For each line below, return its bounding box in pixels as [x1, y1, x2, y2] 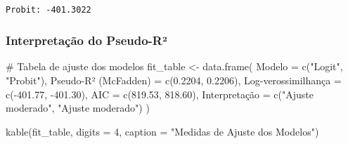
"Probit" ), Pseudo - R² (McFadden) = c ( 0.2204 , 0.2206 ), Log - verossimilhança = [6, 73, 342, 87]
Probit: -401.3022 [6, 4, 91, 15]
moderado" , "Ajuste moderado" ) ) [6, 100, 150, 115]
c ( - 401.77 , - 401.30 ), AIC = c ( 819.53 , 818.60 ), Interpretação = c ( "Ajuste [6, 86, 314, 101]
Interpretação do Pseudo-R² [6, 32, 167, 49]
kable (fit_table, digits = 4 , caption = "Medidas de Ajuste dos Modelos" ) [6, 124, 319, 138]
